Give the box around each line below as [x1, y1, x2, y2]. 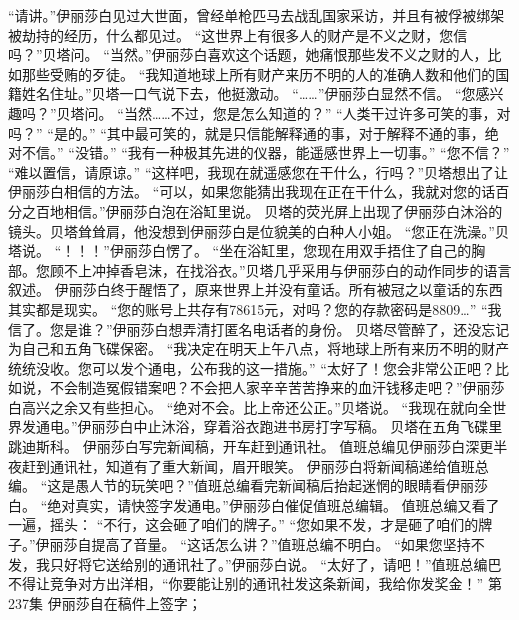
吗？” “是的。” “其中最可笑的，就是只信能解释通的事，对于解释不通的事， [8, 122, 485, 143]
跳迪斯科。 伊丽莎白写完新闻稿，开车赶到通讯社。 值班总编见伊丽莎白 [8, 436, 466, 457]
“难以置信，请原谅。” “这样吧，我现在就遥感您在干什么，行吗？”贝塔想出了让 [8, 161, 509, 182]
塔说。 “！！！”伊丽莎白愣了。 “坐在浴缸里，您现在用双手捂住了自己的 [8, 240, 472, 261]
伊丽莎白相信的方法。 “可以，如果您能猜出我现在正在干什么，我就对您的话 [8, 181, 496, 202]
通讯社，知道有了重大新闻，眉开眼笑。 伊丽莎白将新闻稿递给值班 [49, 455, 475, 476]
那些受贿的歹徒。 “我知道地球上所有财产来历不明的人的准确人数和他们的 [21, 63, 496, 84]
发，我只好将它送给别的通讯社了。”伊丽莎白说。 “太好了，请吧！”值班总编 [8, 553, 488, 574]
